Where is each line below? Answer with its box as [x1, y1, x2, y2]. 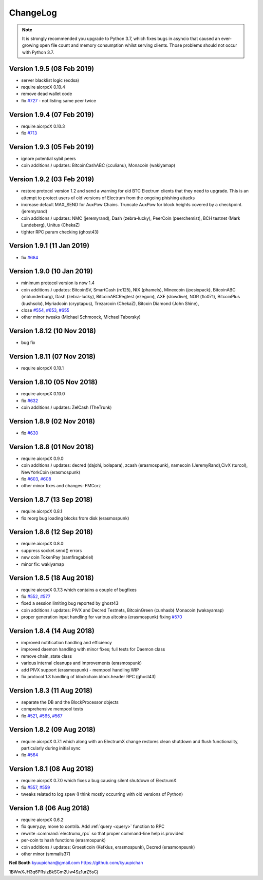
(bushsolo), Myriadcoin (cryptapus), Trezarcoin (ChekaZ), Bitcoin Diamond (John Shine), [21, 300, 199, 306]
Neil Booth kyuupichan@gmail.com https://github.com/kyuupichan [9, 860, 143, 866]
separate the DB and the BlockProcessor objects [21, 699, 119, 705]
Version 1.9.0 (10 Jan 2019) [9, 267, 93, 275]
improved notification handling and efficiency [21, 640, 112, 646]
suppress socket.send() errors [21, 547, 82, 553]
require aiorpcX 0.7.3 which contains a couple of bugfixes [21, 587, 137, 593]
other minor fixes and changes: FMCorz [21, 483, 101, 489]
